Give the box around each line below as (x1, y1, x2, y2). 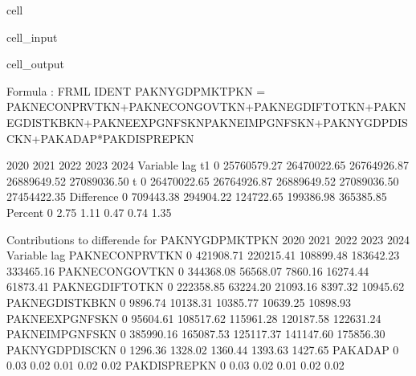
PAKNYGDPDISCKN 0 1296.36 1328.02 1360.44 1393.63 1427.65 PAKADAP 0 (6, 341, 399, 358)
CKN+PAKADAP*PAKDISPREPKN (6, 129, 194, 146)
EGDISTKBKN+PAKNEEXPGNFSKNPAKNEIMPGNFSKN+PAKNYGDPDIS (6, 113, 408, 130)
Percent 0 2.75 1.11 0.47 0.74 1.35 (6, 203, 172, 220)
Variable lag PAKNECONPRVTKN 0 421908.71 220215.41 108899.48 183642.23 (6, 247, 400, 264)
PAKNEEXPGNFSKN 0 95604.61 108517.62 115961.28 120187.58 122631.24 (6, 309, 381, 326)
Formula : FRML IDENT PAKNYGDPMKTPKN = (6, 82, 266, 99)
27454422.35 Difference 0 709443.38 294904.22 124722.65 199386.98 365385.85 (6, 188, 387, 205)
